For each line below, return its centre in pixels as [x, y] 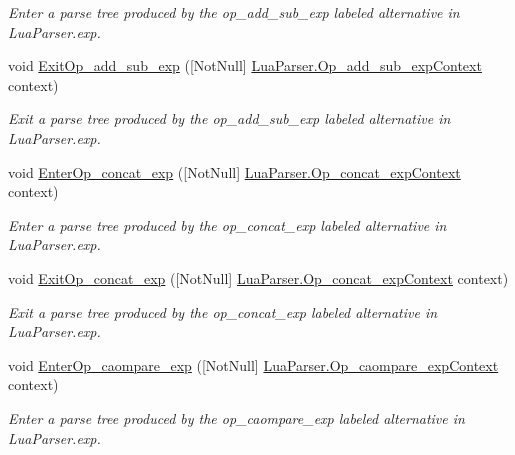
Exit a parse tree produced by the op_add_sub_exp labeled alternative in [229, 118]
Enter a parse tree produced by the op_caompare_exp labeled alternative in [236, 417]
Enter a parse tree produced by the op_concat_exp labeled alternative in [227, 224]
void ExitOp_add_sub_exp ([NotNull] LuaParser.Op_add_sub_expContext [245, 65]
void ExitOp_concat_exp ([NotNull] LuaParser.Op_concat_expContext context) [258, 277]
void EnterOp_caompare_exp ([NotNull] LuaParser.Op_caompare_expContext [253, 364]
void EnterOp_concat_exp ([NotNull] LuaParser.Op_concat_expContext [234, 171]
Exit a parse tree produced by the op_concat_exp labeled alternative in [223, 311]
